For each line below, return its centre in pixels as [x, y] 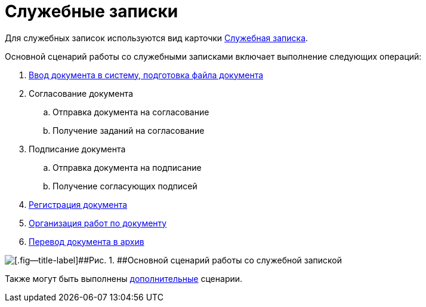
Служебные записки [92, 11]
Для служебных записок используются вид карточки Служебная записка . [157, 38]
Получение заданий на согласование [129, 130]
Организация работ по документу [98, 223]
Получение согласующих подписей [125, 186]
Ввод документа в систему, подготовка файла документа [146, 75]
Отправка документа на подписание [127, 167]
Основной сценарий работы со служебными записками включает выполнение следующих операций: [213, 56]
